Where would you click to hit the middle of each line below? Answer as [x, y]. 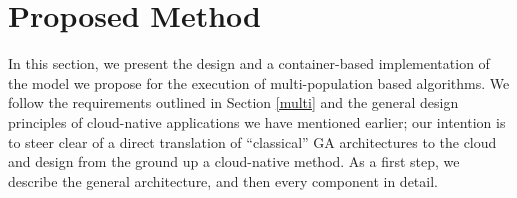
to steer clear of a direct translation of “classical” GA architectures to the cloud [252, 141]
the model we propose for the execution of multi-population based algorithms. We [259, 82]
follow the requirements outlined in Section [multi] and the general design [233, 102]
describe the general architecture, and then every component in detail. [223, 180]
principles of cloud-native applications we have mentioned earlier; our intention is [257, 121]
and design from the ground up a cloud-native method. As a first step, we [234, 161]
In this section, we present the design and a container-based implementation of [249, 63]
